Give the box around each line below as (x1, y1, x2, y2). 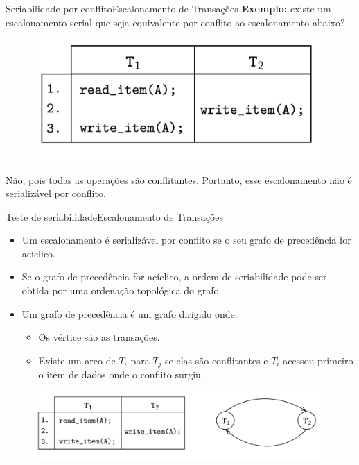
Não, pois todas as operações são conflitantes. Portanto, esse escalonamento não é (6, 172, 352, 187)
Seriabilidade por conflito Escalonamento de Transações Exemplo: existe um (6, 1, 331, 15)
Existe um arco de (38, 353, 116, 367)
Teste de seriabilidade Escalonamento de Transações (6, 209, 224, 223)
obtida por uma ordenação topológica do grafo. (21, 283, 222, 298)
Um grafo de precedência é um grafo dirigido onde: (21, 306, 238, 321)
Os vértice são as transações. (38, 330, 160, 344)
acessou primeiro (283, 353, 353, 367)
